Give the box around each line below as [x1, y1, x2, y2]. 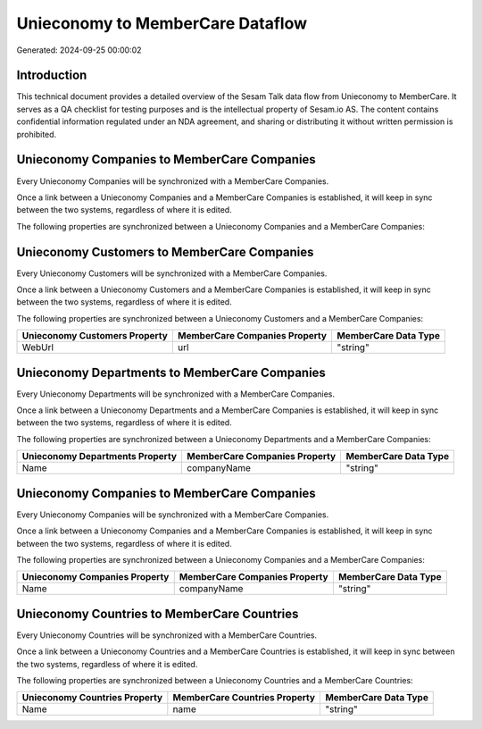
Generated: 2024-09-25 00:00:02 [16, 45, 142, 55]
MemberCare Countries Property [172, 691, 316, 704]
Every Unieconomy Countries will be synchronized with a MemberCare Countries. [16, 630, 317, 641]
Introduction [16, 68, 87, 83]
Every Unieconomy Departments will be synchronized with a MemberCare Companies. [16, 389, 335, 399]
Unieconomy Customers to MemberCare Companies [16, 244, 314, 259]
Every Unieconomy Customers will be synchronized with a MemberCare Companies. [16, 268, 328, 279]
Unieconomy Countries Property [21, 691, 163, 704]
